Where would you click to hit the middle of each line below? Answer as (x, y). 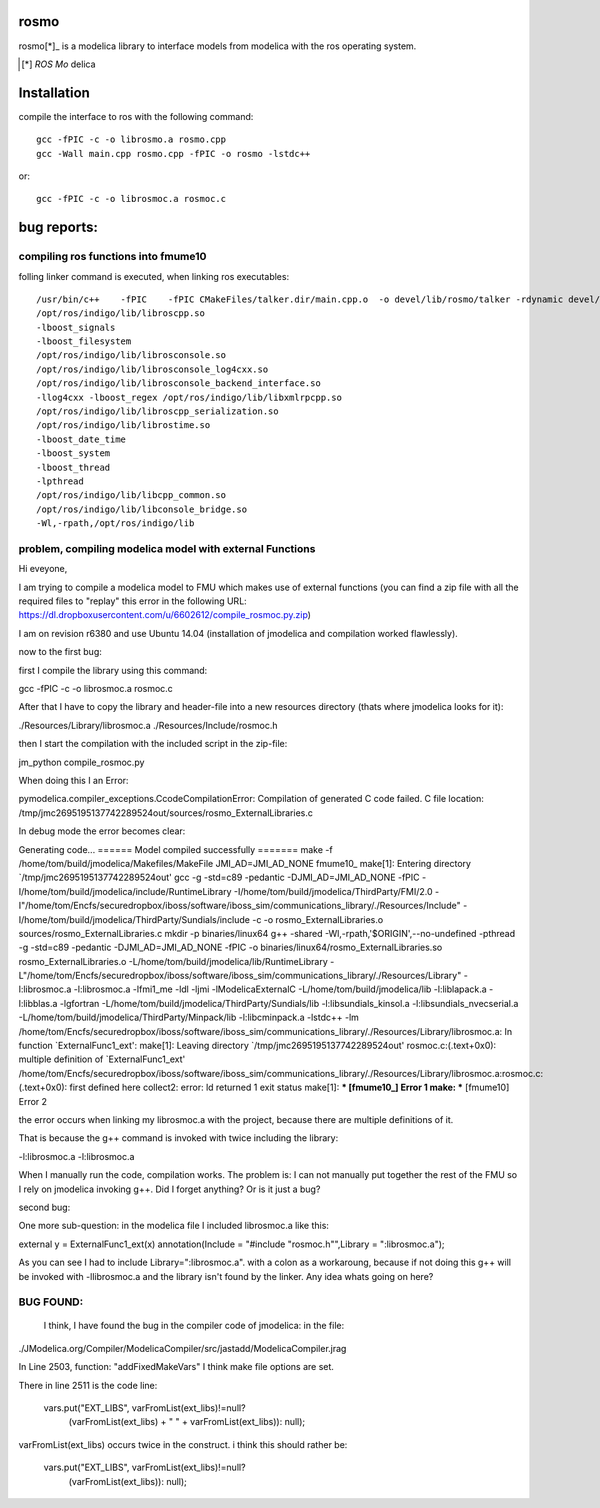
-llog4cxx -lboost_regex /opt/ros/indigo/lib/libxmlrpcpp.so (189, 397)
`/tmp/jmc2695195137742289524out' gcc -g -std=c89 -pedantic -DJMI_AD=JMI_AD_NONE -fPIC (219, 877)
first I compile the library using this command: (113, 670)
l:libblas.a (38, 1003)
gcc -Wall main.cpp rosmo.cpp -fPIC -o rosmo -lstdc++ (173, 153)
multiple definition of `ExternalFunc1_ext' (102, 1059)
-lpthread (60, 481)
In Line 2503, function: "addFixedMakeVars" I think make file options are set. (176, 1367)
